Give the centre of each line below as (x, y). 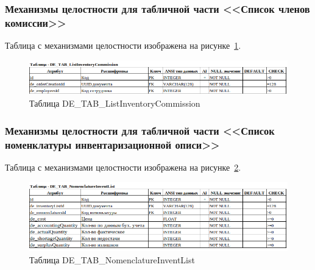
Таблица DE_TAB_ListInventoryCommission (115, 103)
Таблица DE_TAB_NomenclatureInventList (112, 260)
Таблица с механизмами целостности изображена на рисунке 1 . (123, 45)
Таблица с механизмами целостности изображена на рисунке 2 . (123, 167)
